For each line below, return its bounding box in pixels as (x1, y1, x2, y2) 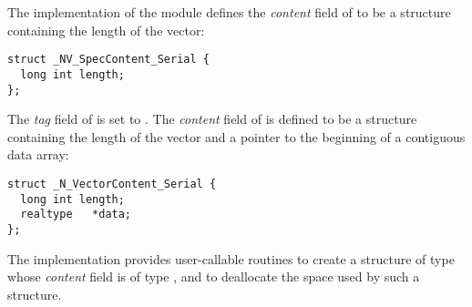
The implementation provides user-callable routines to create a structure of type (7, 249, 455, 268)
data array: (7, 145, 69, 164)
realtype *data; (20, 208, 132, 221)
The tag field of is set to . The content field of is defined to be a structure (7, 109, 417, 128)
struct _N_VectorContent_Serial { (7, 177, 217, 190)
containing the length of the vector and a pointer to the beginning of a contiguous (7, 127, 466, 146)
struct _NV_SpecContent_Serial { (7, 53, 210, 67)
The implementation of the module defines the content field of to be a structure (7, 3, 451, 21)
